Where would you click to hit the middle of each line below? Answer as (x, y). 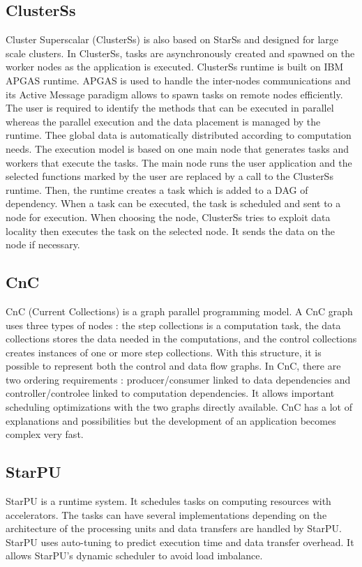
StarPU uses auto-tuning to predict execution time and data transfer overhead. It (180, 542)
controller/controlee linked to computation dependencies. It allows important (170, 393)
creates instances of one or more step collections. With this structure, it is (164, 352)
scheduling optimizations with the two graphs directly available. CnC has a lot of (179, 407)
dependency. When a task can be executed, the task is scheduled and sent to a (173, 203)
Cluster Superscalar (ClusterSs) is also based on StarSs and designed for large (172, 39)
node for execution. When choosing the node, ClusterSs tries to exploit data (168, 217)
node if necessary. (43, 244)
